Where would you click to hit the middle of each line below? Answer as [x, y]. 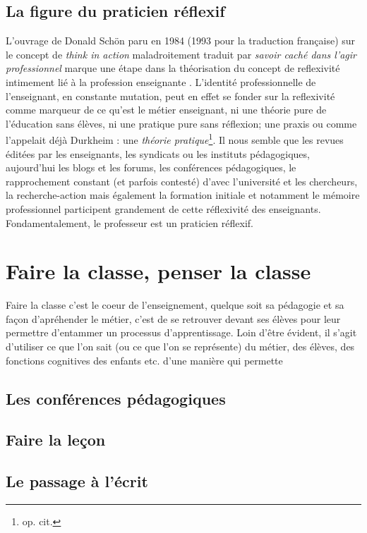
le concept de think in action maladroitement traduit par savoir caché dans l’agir [181, 54]
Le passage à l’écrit [77, 481]
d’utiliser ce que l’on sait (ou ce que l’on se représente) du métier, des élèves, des [180, 347]
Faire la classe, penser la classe [158, 271]
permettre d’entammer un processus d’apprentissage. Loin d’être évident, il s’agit [181, 332]
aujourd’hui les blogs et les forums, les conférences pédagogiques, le [151, 167]
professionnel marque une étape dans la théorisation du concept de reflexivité [173, 68]
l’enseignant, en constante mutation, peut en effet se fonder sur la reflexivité [170, 96]
